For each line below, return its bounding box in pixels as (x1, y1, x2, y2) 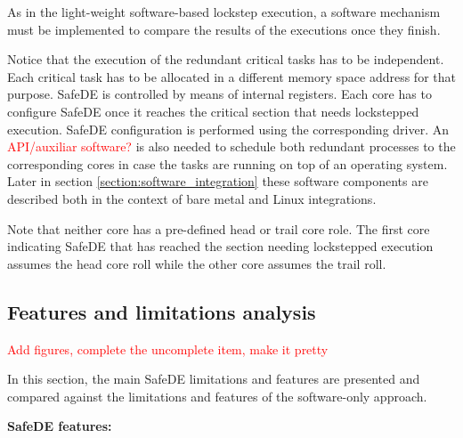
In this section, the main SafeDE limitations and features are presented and (7, 369, 420, 388)
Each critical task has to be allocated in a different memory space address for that (7, 67, 456, 85)
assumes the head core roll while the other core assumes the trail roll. (7, 254, 386, 272)
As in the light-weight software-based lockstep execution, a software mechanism (7, 3, 441, 20)
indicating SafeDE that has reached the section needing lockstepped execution (7, 237, 434, 255)
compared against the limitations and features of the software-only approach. (7, 386, 427, 405)
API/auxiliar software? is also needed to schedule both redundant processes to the (7, 137, 456, 156)
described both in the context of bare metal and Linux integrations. (7, 189, 377, 207)
